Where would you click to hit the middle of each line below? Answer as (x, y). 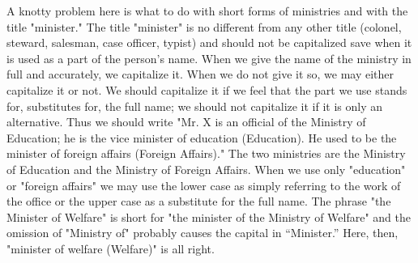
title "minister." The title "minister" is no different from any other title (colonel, (204, 26)
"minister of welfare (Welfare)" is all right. (111, 248)
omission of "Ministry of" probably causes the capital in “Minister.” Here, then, (203, 233)
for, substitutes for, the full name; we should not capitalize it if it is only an (195, 106)
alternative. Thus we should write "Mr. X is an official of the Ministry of (186, 122)
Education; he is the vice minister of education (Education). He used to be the (202, 137)
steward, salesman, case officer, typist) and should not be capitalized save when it (209, 42)
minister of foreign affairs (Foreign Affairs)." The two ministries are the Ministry (206, 153)
